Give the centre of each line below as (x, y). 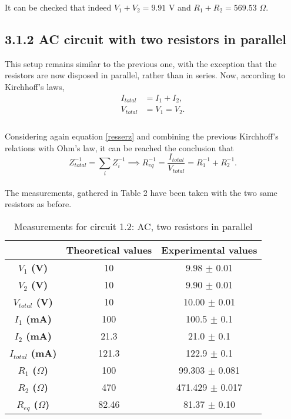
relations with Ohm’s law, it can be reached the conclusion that (119, 147)
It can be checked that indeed (58, 7)
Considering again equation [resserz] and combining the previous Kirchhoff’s (142, 136)
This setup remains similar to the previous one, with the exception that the (141, 63)
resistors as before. (38, 204)
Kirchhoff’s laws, (35, 86)
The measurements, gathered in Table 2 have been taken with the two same (141, 192)
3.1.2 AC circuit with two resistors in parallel (145, 39)
